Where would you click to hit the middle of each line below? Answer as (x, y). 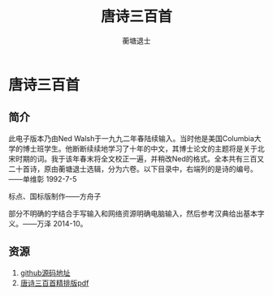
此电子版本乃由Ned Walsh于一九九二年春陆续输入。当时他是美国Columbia (131, 138)
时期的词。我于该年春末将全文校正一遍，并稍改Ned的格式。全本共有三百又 (140, 158)
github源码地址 (45, 272)
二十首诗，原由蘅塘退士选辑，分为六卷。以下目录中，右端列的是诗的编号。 (133, 169)
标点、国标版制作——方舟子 (55, 196)
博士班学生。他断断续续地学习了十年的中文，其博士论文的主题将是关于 (140, 148)
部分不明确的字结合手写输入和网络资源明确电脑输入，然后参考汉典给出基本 (133, 213)
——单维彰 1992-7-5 (43, 178)
